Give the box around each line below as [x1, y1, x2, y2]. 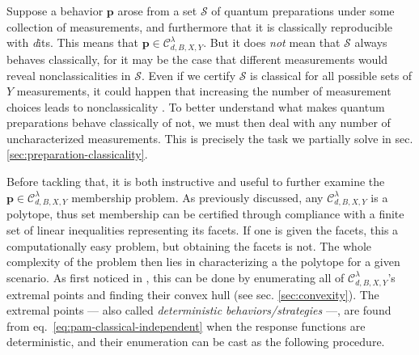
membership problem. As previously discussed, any [71, 188, 324, 205]
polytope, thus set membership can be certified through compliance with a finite [6, 205, 404, 222]
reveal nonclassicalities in [6, 66, 131, 83]
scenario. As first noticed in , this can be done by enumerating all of [6, 268, 345, 285]
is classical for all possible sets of [250, 66, 413, 83]
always [354, 34, 387, 51]
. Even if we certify [141, 66, 236, 83]
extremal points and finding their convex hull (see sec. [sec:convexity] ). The [6, 285, 379, 302]
